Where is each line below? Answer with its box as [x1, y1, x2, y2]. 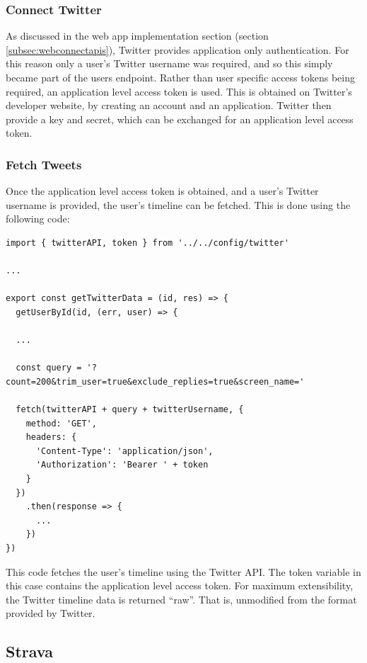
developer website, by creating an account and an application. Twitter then [6, 98, 332, 113]
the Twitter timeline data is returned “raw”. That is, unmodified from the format [6, 591, 357, 606]
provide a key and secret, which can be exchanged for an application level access [6, 111, 354, 126]
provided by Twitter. [6, 606, 95, 620]
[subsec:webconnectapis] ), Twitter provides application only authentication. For [6, 42, 349, 57]
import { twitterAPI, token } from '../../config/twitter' [6, 237, 289, 248]
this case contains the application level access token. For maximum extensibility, [6, 578, 354, 593]
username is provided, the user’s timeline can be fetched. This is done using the [6, 197, 351, 212]
